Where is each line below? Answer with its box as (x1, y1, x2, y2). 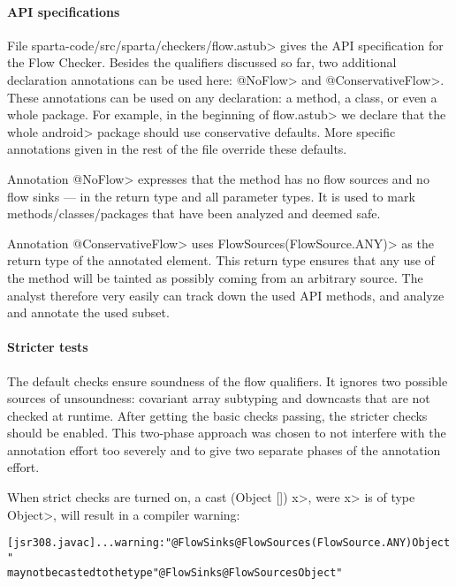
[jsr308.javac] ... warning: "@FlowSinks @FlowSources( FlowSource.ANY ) (7, 537, 413, 550)
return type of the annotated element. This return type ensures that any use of (7, 251, 435, 270)
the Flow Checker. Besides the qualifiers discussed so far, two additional (7, 53, 397, 72)
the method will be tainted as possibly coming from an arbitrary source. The (7, 268, 423, 286)
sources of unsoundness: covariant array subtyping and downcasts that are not (7, 389, 430, 407)
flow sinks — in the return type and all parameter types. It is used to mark (7, 186, 415, 205)
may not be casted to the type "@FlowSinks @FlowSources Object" (7, 566, 343, 579)
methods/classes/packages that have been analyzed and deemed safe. (7, 204, 381, 223)
